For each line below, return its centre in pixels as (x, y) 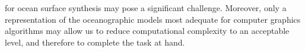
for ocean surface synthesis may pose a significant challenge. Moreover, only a (146, 8)
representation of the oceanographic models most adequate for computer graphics (153, 19)
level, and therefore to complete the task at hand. (95, 42)
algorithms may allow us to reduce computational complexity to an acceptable (147, 31)
